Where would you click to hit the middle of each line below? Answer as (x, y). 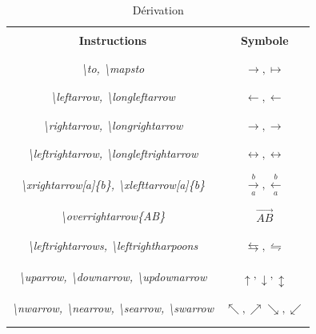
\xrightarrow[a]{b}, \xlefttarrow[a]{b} (113, 184)
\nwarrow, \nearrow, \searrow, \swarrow (113, 307)
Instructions (113, 40)
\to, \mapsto (113, 68)
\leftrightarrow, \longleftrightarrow (113, 153)
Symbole (264, 40)
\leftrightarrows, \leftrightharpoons (113, 245)
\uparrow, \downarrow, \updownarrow (113, 276)
